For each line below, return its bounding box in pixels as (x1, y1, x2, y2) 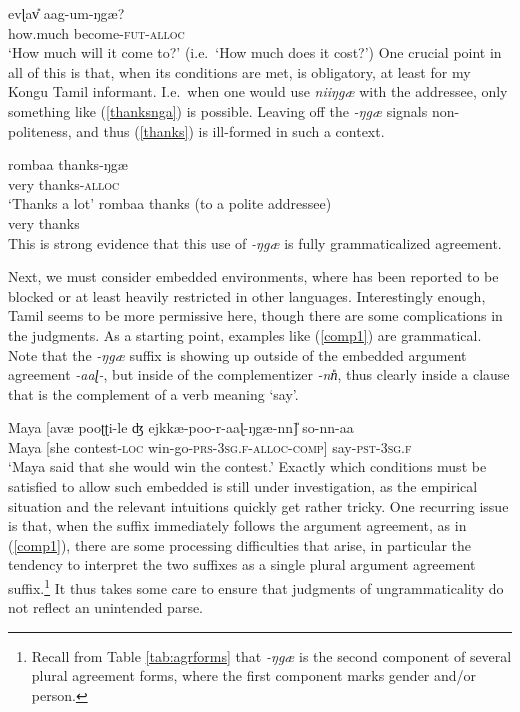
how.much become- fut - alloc (8, 22, 185, 43)
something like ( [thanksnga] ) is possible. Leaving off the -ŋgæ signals (8, 100, 428, 121)
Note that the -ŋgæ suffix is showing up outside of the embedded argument (8, 344, 467, 365)
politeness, (8, 120, 72, 141)
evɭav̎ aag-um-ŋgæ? (8, 3, 125, 23)
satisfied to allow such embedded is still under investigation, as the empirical (8, 476, 478, 497)
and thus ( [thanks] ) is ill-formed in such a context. (76, 120, 385, 141)
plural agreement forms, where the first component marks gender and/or (31, 665, 477, 686)
